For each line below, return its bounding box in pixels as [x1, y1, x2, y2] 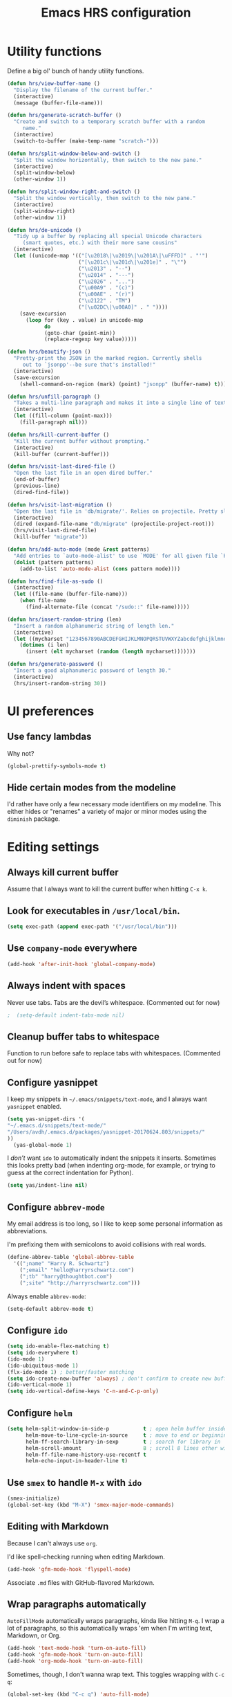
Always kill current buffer [7, 866, 119, 878]
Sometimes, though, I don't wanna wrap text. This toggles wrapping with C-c [7, 1670, 225, 1678]
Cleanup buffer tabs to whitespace [7, 1031, 160, 1042]
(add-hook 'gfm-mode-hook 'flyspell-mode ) [7, 1566, 131, 1572]
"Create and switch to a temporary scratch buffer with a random [13, 118, 206, 125]
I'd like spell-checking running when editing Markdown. [7, 1552, 166, 1561]
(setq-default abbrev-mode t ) [7, 1305, 95, 1312]
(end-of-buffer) [13, 476, 60, 483]
